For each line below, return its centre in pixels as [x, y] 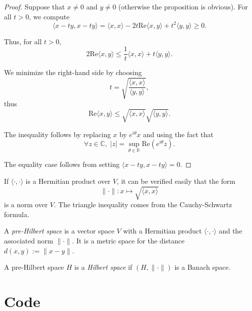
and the [231, 231]
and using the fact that [178, 134]
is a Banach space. [202, 267]
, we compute [49, 16]
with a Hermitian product [163, 231]
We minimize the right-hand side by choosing [73, 72]
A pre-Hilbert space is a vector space [59, 231]
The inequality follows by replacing [58, 134]
